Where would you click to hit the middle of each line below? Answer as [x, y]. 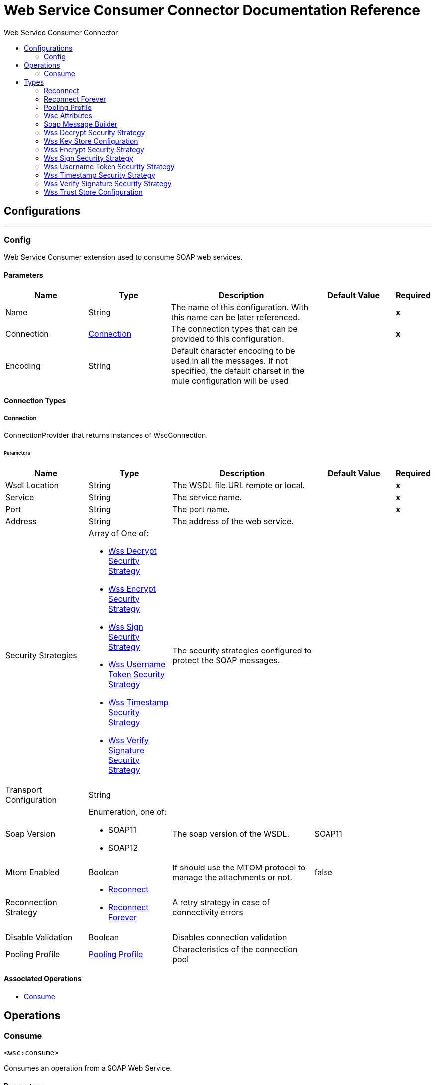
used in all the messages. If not [229, 361]
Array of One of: [119, 533]
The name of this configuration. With [240, 307]
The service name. [207, 497]
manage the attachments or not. [232, 877]
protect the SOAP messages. [226, 660]
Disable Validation [39, 937]
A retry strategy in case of [221, 902]
